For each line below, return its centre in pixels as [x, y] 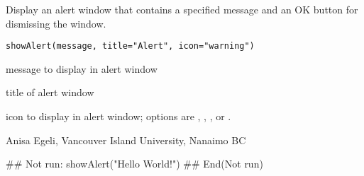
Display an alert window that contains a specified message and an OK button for [182, 9]
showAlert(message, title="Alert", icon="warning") [130, 46]
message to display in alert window [82, 68]
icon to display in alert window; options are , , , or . [118, 116]
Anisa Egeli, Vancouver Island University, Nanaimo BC [126, 140]
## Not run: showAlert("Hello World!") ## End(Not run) [134, 164]
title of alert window [50, 92]
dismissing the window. [56, 23]
